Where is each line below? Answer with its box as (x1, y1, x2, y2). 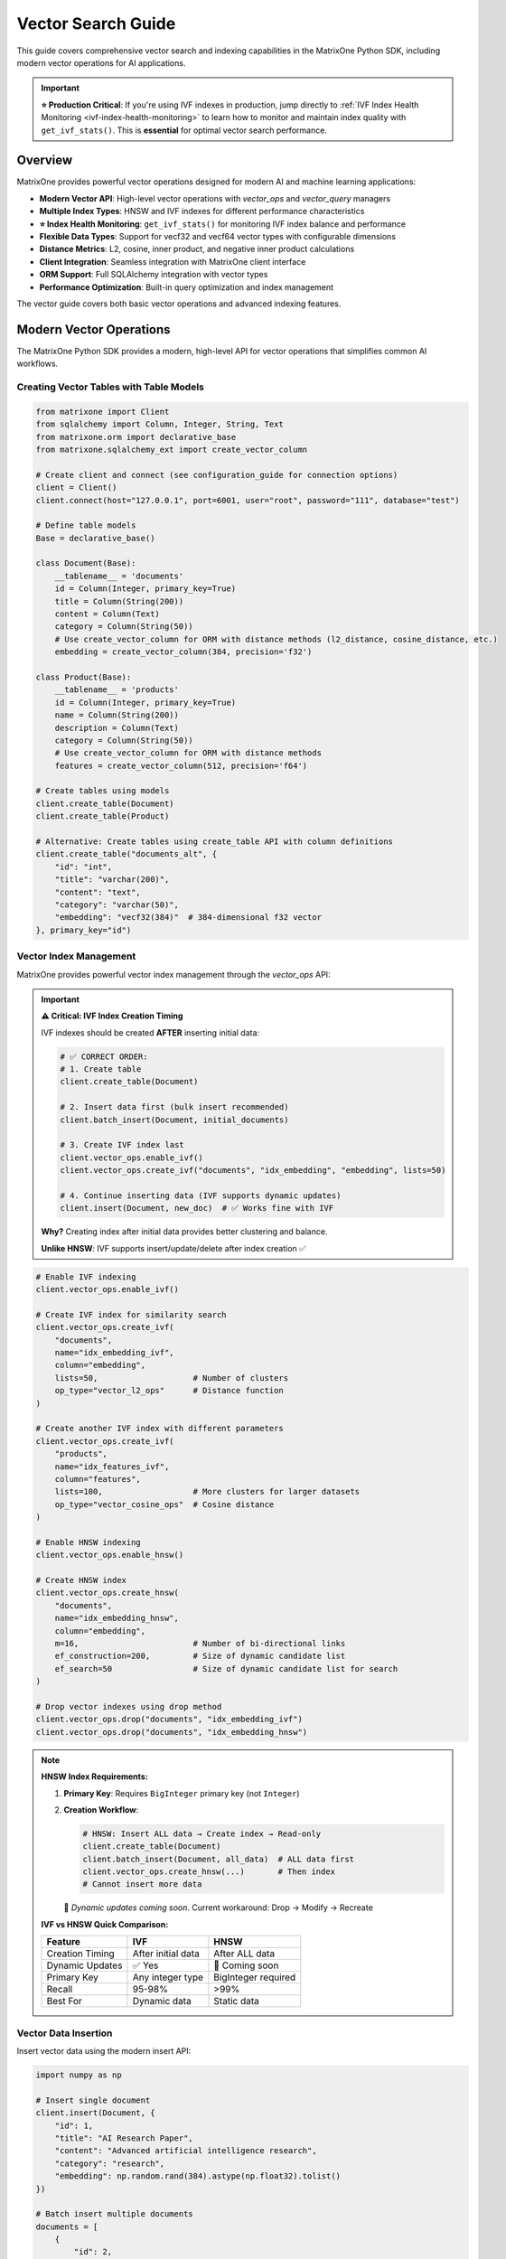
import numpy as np (35, 2069, 122, 2080)
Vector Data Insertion (16, 2027, 113, 2039)
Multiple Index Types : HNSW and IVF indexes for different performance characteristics (39, 206, 365, 217)
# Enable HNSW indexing (35, 1537, 142, 1547)
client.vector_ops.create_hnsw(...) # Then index (82, 1867, 336, 1877)
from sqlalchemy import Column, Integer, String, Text (35, 419, 284, 429)
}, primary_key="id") (35, 924, 132, 935)
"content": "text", (54, 886, 142, 897)
